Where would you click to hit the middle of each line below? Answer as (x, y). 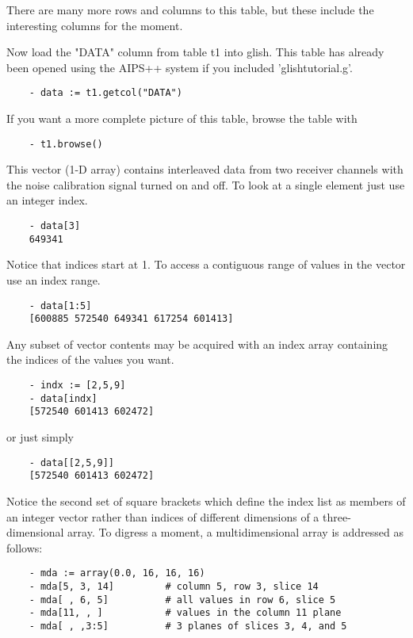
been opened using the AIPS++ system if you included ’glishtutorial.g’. (180, 67)
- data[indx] (63, 398)
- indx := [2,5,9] (77, 386)
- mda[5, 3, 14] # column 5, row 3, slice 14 (174, 586)
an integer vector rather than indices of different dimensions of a (163, 516)
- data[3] (55, 226)
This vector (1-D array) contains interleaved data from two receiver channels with (205, 169)
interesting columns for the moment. (95, 25)
